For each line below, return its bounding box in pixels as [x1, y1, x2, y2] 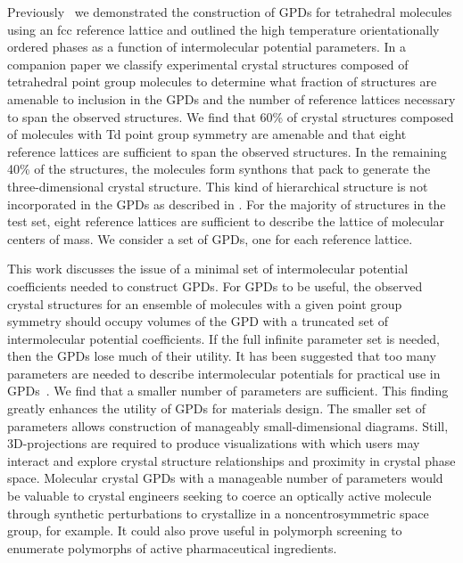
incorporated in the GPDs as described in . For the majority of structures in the [7, 194, 446, 213]
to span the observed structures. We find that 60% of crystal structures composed [7, 107, 454, 126]
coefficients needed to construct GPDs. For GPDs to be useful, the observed [7, 276, 423, 295]
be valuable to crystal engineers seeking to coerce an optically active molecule [7, 486, 432, 505]
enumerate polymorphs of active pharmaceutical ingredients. [7, 538, 337, 557]
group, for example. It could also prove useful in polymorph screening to [7, 521, 402, 540]
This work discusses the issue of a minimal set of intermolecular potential [7, 259, 409, 278]
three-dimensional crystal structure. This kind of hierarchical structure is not [7, 176, 428, 195]
